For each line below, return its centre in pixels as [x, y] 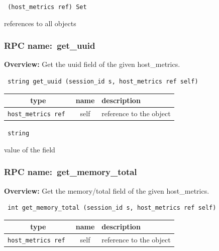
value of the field [30, 149]
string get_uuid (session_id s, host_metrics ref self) [103, 82]
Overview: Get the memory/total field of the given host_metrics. [107, 190]
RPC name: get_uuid [50, 46]
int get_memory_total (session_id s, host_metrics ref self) [112, 208]
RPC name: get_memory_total [71, 172]
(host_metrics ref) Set [47, 7]
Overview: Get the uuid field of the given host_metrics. [92, 64]
